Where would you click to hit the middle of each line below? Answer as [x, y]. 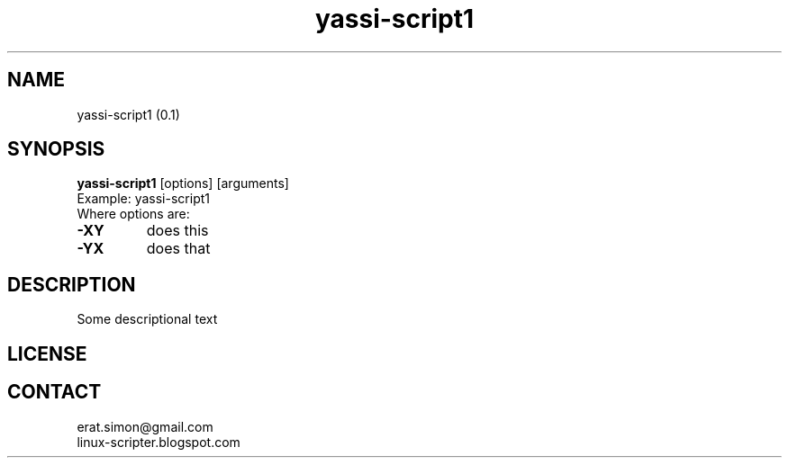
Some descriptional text [147, 319]
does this [177, 231]
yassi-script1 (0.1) [128, 114]
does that [178, 249]
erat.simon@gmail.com [145, 426]
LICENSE [47, 353]
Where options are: [133, 214]
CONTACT [54, 392]
